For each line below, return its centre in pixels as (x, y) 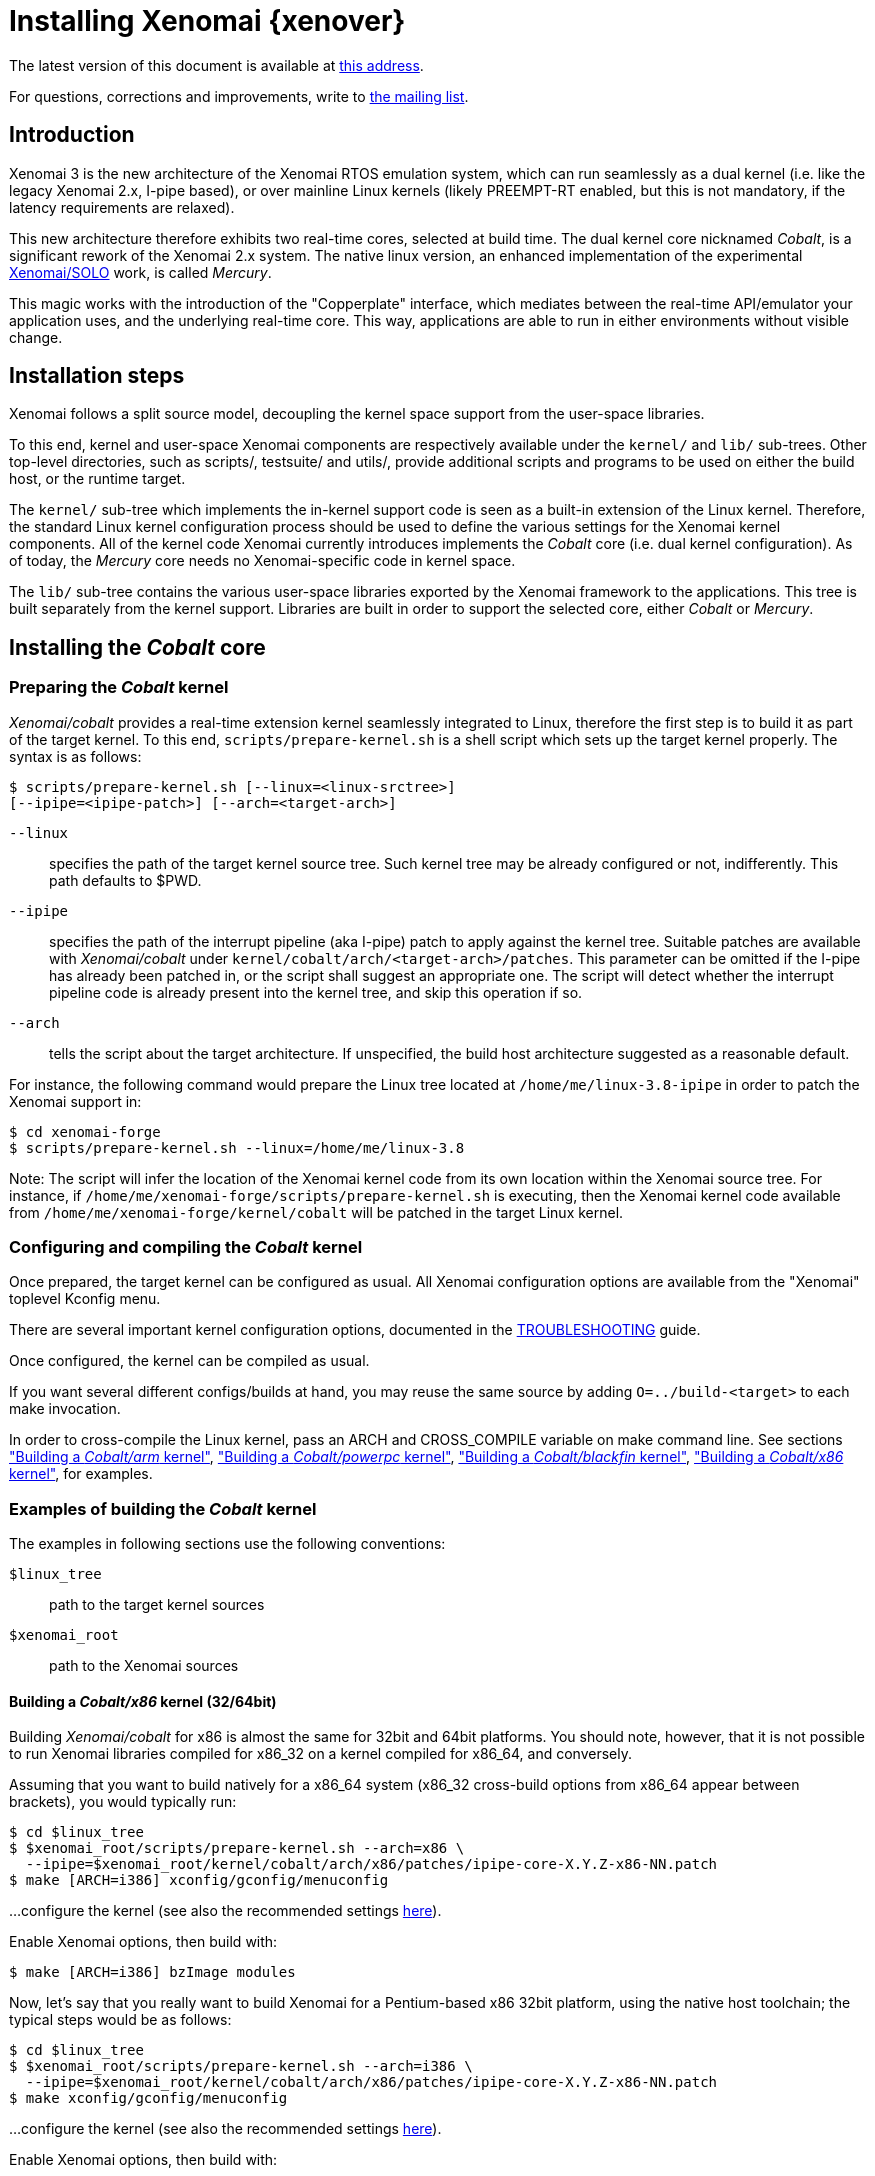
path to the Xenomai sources (144, 1666)
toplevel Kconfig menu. (85, 1299)
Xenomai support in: (75, 1101)
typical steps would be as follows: (120, 2020)
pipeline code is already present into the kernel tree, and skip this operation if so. (316, 992)
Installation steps (97, 376)
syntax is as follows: (75, 756)
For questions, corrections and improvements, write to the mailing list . (239, 96)
